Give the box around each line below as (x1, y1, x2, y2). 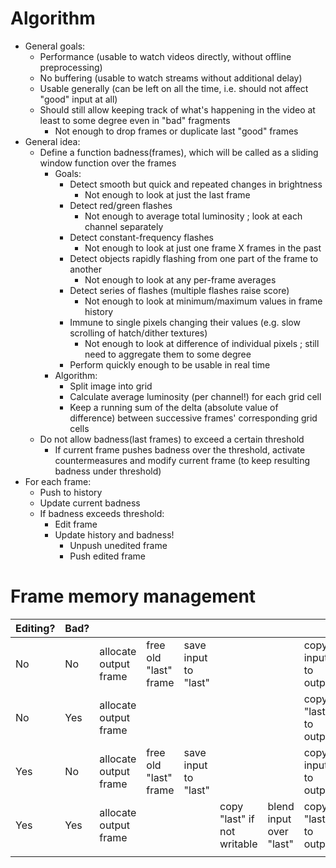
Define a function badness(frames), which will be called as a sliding (39, 146, 319, 158)
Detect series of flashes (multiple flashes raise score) (69, 284, 290, 296)
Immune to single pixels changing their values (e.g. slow (69, 316, 301, 328)
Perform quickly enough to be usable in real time (69, 358, 271, 371)
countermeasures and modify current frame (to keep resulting (54, 454, 311, 466)
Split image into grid (69, 380, 153, 392)
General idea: (24, 135, 81, 147)
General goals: (24, 40, 86, 52)
